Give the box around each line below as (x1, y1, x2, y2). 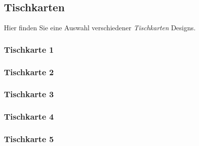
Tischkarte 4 (4, 110, 54, 123)
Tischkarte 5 (4, 133, 54, 145)
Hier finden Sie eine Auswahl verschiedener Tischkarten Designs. (4, 22, 196, 33)
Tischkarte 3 (4, 88, 54, 100)
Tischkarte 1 (4, 43, 54, 55)
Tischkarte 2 (4, 65, 54, 78)
